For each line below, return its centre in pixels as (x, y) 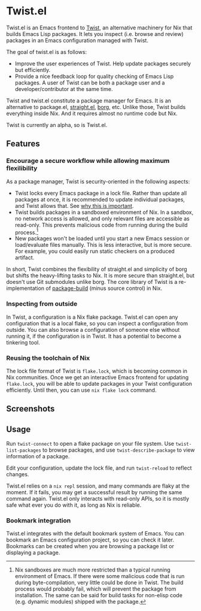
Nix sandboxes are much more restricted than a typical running (92, 570)
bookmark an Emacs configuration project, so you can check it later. (90, 540)
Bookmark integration (39, 521)
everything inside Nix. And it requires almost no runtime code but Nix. (92, 113)
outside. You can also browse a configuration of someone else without (93, 329)
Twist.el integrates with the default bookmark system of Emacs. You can (95, 534)
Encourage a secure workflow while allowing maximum (88, 161)
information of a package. (38, 456)
